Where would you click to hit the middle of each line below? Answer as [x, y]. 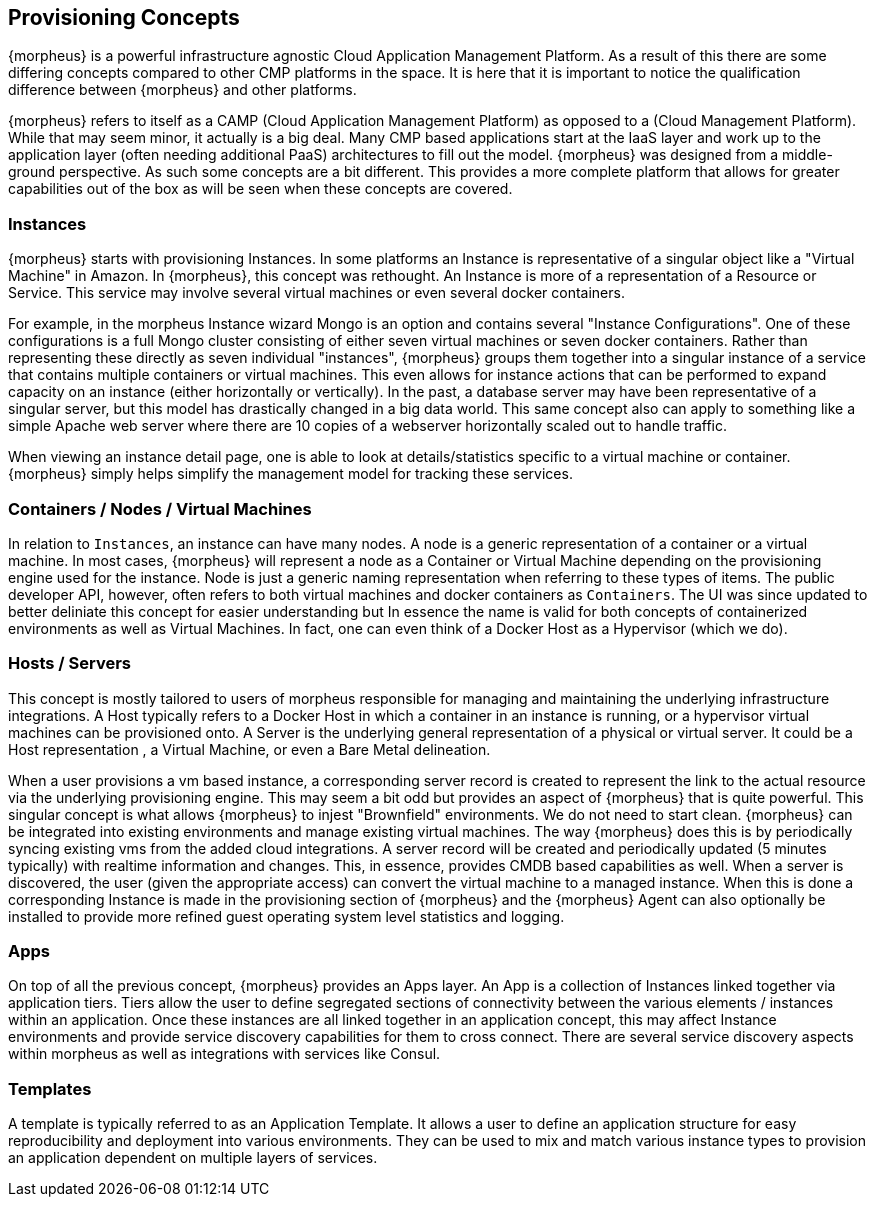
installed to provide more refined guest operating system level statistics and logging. [286, 916]
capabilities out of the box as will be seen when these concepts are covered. [260, 189]
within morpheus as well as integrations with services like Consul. [224, 1054]
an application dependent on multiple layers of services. [193, 1158]
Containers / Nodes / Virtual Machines [160, 508]
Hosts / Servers [70, 663]
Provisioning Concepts [124, 17]
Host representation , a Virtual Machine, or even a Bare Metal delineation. [249, 749]
